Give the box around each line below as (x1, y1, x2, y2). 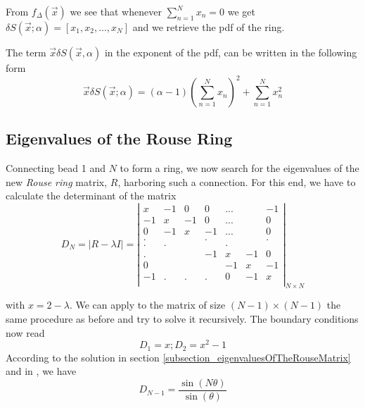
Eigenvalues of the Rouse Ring (6, 128, 233, 149)
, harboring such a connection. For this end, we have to (117, 174, 356, 189)
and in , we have (6, 364, 77, 378)
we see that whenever (70, 4, 162, 18)
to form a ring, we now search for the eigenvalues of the (120, 161, 359, 175)
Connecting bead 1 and (6, 161, 105, 175)
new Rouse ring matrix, (6, 174, 108, 189)
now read (6, 325, 45, 340)
